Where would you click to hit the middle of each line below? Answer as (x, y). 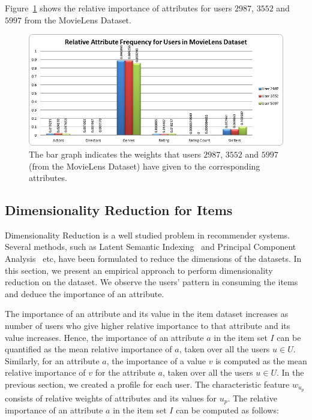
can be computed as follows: (227, 410)
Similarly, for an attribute (52, 360)
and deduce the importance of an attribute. (85, 293)
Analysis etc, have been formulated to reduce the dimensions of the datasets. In (153, 259)
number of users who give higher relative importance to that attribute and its (148, 326)
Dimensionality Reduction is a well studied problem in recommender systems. (147, 235)
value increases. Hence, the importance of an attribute (104, 337)
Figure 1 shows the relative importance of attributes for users (118, 8)
